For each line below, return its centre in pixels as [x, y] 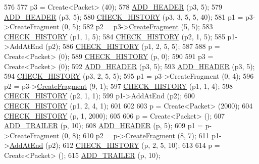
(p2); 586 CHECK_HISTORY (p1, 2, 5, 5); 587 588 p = [133, 46]
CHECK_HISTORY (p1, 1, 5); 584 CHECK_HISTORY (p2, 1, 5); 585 [115, 36]
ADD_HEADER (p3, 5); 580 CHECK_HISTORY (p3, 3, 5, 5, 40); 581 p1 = [124, 16]
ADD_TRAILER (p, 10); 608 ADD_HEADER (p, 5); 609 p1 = [103, 125]
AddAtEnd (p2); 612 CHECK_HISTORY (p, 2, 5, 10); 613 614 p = [115, 145]
